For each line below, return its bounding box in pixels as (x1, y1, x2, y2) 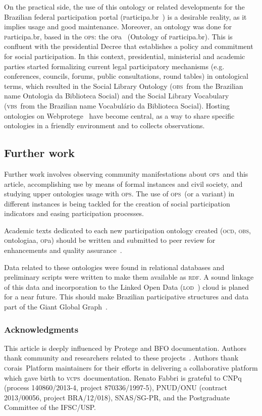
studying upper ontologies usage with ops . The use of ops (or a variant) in (4, 188, 235, 199)
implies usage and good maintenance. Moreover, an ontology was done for (4, 21, 232, 32)
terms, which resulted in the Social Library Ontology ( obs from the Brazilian (4, 80, 243, 91)
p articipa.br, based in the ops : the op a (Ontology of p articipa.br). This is (4, 31, 233, 41)
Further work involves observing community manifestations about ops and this (4, 168, 248, 179)
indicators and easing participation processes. (4, 208, 144, 219)
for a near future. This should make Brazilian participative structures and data (4, 291, 249, 302)
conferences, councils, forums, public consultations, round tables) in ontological (4, 71, 249, 81)
